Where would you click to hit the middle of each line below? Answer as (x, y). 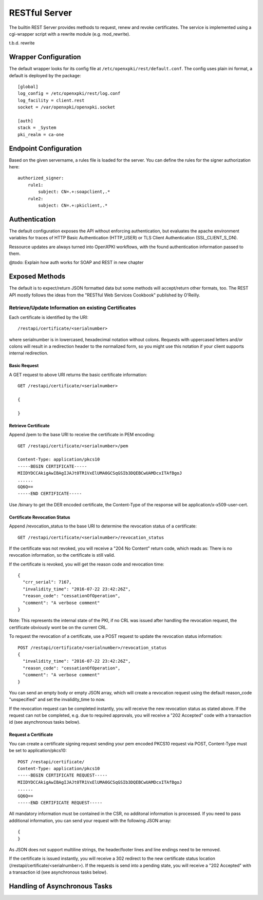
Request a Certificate (31, 734)
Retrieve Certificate (29, 425)
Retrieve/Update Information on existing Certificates (73, 308)
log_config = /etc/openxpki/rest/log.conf (69, 94)
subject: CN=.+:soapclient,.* (74, 192)
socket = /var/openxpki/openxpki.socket (66, 107)
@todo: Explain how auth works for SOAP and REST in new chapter (76, 262)
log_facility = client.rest (51, 100)
